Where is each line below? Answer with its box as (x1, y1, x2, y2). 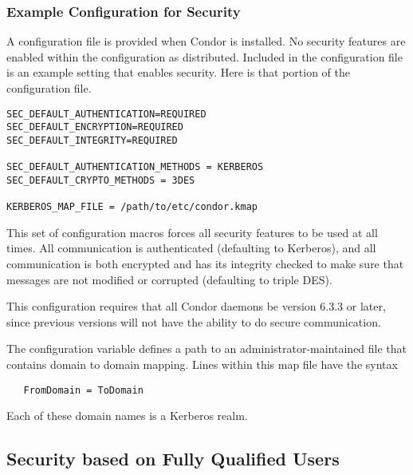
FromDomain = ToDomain (23, 384, 144, 396)
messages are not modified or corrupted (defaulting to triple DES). (6, 271, 332, 287)
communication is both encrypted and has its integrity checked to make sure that (6, 255, 404, 272)
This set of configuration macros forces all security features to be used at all (6, 224, 378, 240)
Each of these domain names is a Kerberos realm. (6, 407, 248, 424)
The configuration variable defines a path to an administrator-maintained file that (6, 340, 407, 357)
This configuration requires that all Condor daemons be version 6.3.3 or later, (6, 298, 386, 315)
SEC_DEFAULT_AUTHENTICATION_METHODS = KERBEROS (6, 161, 264, 173)
